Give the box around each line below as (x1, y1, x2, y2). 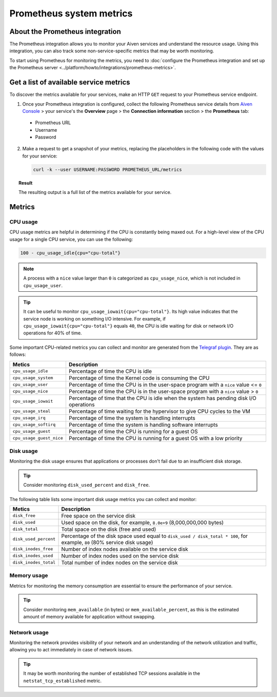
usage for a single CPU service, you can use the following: (9, 236, 133, 242)
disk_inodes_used (12, 553, 53, 559)
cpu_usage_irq (12, 415, 46, 421)
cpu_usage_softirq (12, 422, 56, 428)
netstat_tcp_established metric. (23, 678, 102, 684)
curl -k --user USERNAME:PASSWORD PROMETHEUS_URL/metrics (33, 167, 182, 172)
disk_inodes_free (12, 546, 53, 552)
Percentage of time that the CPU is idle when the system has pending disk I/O (68, 394, 256, 402)
